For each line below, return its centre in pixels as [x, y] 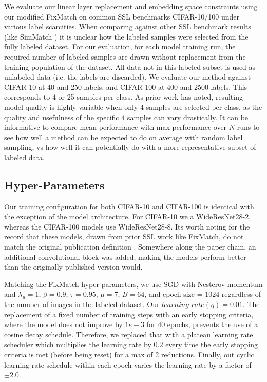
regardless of [241, 294]
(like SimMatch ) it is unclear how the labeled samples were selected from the [126, 36]
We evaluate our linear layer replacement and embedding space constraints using [131, 6]
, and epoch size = [174, 294]
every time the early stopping [212, 344]
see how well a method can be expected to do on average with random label [123, 137]
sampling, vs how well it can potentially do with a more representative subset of [130, 147]
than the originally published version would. [73, 267]
